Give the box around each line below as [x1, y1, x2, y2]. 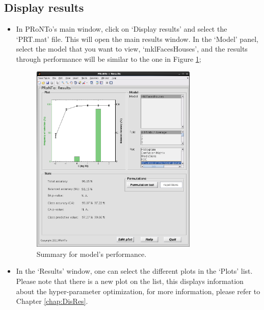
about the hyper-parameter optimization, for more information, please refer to [16, 285, 260, 296]
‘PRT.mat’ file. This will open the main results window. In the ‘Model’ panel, [16, 33, 258, 44]
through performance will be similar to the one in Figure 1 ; [16, 53, 201, 64]
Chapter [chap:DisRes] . [16, 296, 88, 306]
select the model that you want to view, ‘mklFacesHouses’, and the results [16, 43, 248, 54]
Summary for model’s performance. [36, 248, 147, 259]
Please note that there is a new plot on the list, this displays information [16, 276, 244, 287]
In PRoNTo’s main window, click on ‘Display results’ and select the [16, 23, 227, 34]
